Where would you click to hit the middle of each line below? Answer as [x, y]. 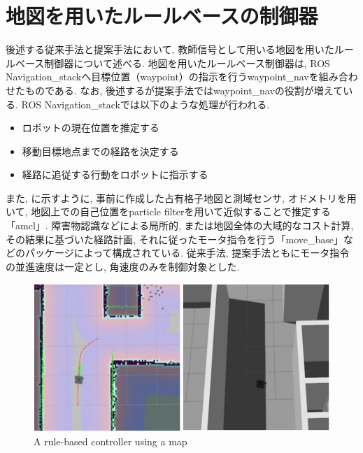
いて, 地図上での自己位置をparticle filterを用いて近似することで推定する [168, 211]
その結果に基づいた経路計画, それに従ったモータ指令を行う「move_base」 [175, 239]
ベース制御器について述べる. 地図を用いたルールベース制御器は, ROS [172, 63]
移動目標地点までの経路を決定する [100, 151]
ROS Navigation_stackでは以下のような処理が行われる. [145, 104]
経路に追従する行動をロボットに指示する [115, 174]
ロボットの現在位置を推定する [91, 128]
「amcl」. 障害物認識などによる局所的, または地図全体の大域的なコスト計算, [180, 225]
